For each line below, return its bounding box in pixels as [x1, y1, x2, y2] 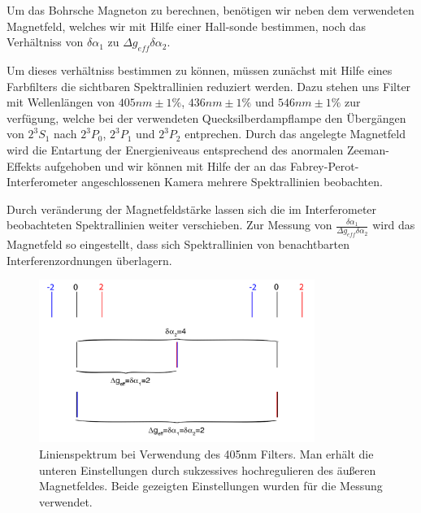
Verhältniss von [7, 33, 84, 50]
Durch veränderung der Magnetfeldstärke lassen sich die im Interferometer [7, 200, 377, 217]
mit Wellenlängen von [7, 93, 115, 111]
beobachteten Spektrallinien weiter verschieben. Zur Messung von [7, 216, 332, 233]
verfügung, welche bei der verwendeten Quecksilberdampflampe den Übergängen [7, 109, 406, 126]
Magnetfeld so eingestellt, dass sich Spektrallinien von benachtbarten [7, 236, 350, 253]
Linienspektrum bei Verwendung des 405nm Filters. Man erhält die [39, 445, 374, 462]
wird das [372, 216, 415, 233]
